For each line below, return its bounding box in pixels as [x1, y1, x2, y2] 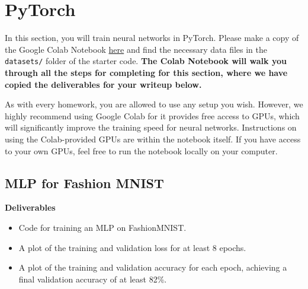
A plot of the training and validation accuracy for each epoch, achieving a [18, 261, 287, 274]
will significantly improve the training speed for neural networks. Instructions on [5, 121, 297, 134]
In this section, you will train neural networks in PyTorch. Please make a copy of [5, 31, 299, 44]
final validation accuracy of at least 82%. [18, 272, 167, 285]
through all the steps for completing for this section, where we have [5, 66, 288, 78]
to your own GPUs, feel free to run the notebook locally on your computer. [5, 144, 278, 157]
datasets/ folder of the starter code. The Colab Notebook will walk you [5, 55, 287, 67]
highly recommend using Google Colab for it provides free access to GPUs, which [5, 109, 300, 122]
